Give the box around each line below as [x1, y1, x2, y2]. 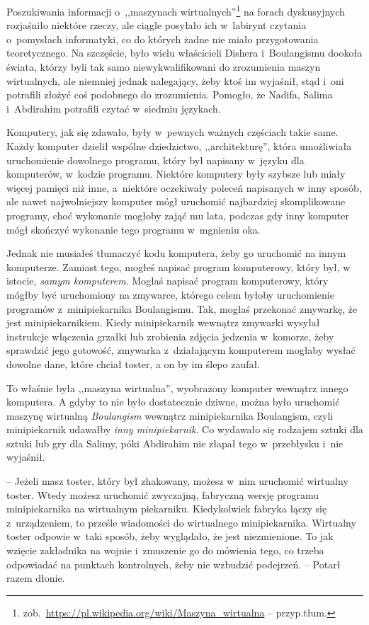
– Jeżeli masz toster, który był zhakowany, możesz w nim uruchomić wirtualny [6, 474, 348, 488]
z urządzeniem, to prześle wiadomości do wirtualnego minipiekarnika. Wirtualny [6, 515, 356, 529]
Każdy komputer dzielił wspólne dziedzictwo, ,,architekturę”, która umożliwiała [6, 139, 352, 153]
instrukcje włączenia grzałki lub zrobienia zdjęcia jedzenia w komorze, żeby [6, 328, 334, 343]
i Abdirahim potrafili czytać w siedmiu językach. [6, 101, 221, 115]
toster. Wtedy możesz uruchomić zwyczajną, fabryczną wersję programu [6, 487, 319, 502]
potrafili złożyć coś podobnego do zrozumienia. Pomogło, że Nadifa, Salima [6, 87, 333, 102]
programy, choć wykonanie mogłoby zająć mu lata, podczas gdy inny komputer [6, 207, 350, 222]
